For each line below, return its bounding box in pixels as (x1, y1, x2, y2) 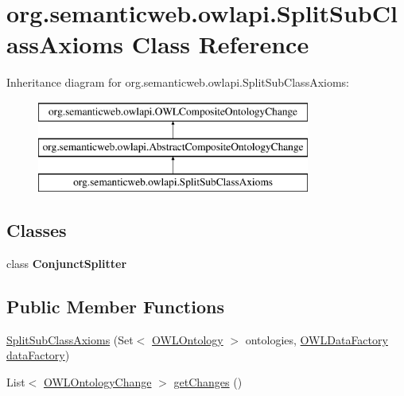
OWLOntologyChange (43, 374, 152, 390)
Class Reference (131, 28, 309, 60)
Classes (6, 218, 67, 243)
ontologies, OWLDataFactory (245, 331, 388, 347)
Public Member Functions (6, 294, 224, 319)
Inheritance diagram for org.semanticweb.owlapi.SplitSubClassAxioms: (6, 74, 350, 91)
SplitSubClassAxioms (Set (6, 331, 134, 347)
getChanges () (173, 374, 243, 390)
